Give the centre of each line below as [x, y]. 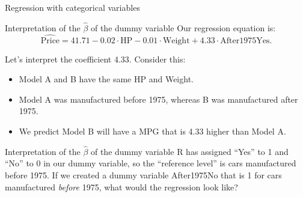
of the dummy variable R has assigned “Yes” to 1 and [189, 151]
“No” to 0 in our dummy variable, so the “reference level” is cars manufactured [151, 163]
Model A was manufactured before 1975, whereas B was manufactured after [158, 99]
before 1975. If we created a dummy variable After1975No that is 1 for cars [143, 175]
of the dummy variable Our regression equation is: [183, 27]
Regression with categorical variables [72, 7]
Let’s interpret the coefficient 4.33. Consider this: [95, 59]
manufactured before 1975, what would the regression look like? [121, 186]
